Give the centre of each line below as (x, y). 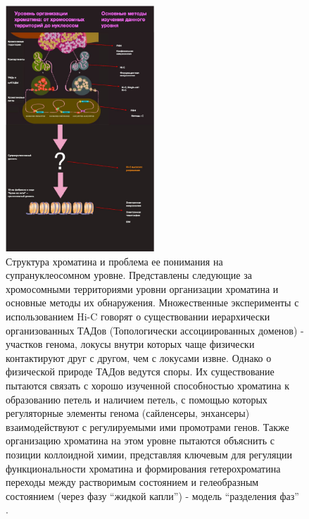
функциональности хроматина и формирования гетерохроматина (143, 468)
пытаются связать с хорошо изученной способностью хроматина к (148, 385)
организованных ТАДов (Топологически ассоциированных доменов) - (155, 330)
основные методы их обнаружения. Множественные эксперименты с (152, 302)
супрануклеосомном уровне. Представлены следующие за (129, 275)
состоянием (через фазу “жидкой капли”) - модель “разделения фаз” (152, 495)
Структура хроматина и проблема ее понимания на (114, 261)
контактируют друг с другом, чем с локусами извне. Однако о (139, 357)
